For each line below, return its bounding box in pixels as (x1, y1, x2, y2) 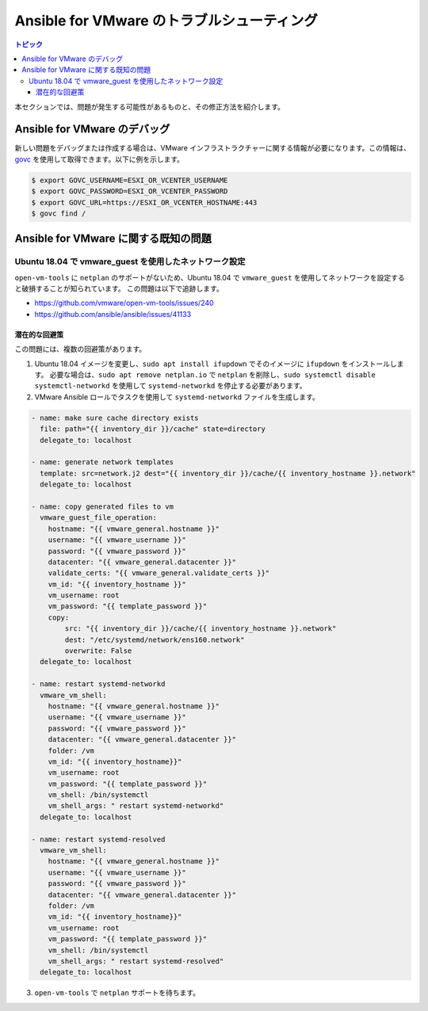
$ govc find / (31, 208, 86, 218)
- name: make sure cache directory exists (31, 413, 199, 422)
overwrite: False (64, 647, 132, 655)
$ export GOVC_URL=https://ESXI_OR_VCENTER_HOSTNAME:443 (31, 198, 258, 207)
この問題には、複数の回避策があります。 (14, 345, 147, 354)
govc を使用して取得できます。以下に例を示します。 (14, 155, 185, 164)
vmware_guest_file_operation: (40, 513, 158, 522)
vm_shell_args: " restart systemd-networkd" (48, 801, 224, 811)
